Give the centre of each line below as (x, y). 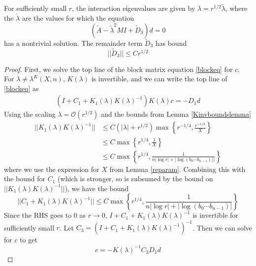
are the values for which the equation (78, 18)
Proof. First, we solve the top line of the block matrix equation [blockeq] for (118, 69)
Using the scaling (30, 114)
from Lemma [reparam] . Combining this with (177, 169)
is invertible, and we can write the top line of (159, 79)
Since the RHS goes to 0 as (45, 215)
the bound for (25, 179)
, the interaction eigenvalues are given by (134, 8)
